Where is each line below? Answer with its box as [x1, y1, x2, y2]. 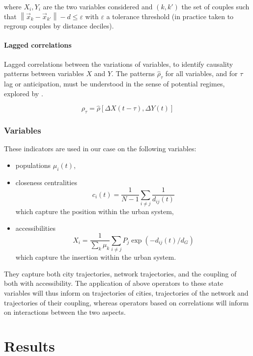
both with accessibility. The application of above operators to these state [4, 278, 224, 288]
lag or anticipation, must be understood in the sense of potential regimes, [4, 78, 225, 88]
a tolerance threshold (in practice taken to [106, 11, 234, 21]
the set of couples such [181, 1, 250, 11]
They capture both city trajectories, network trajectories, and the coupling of [4, 268, 237, 278]
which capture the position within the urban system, [15, 206, 174, 217]
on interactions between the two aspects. [4, 307, 126, 317]
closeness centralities [15, 177, 77, 187]
